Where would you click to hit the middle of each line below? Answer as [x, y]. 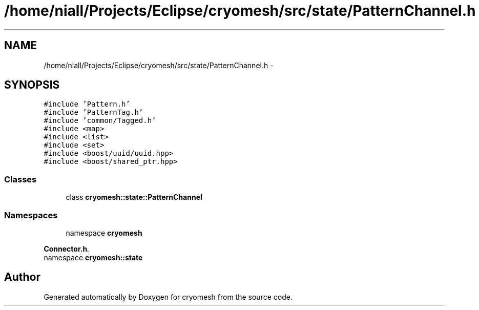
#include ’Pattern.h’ [87, 104]
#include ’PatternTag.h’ [93, 112]
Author [22, 277]
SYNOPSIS [32, 85]
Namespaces [31, 215]
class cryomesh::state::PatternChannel [134, 197]
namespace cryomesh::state [93, 257]
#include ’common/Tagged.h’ [100, 121]
